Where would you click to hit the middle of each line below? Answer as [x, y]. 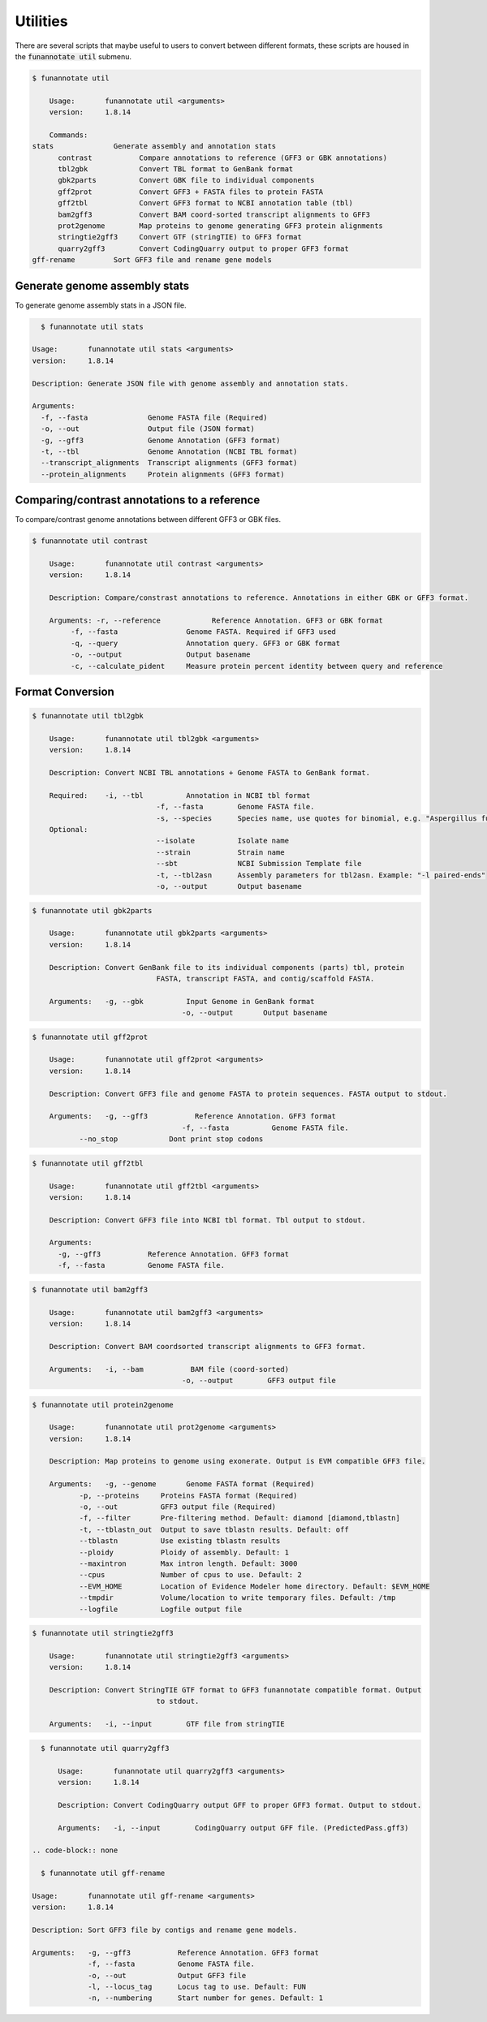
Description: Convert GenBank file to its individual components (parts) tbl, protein [227, 967]
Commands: [69, 135]
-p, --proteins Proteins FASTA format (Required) [188, 1495]
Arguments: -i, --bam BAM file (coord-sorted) [169, 1369]
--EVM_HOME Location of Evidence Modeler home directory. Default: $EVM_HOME [254, 1586]
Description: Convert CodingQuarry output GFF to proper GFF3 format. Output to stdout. [240, 1805]
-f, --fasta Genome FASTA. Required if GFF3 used [203, 632]
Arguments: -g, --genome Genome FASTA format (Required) [182, 1484]
